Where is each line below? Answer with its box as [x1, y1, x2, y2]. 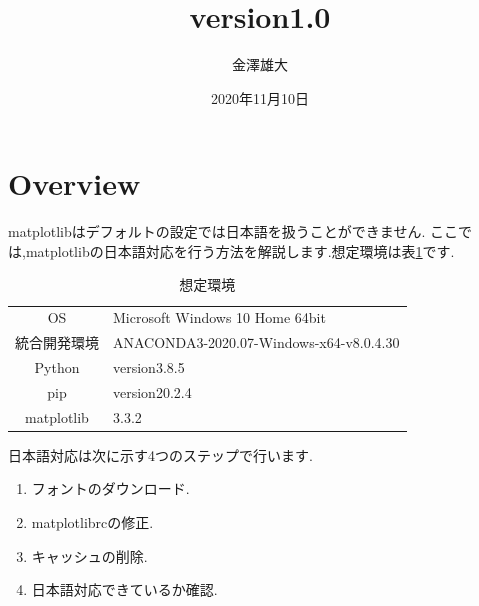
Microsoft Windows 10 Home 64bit [113, 307, 326, 328]
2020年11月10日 [211, 87, 309, 108]
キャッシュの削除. [31, 545, 148, 566]
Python [34, 356, 80, 377]
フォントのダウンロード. [31, 478, 190, 499]
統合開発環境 [15, 332, 99, 353]
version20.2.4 [113, 381, 192, 402]
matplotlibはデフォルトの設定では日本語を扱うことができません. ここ [8, 221, 458, 242]
